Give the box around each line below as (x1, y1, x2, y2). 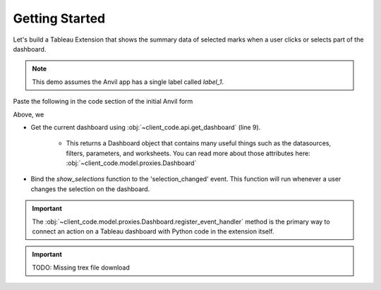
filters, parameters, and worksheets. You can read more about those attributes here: (66, 149, 310, 157)
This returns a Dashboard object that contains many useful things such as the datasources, (66, 139, 332, 147)
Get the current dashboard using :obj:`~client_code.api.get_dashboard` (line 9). (30, 123, 261, 131)
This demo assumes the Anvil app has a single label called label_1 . (32, 78, 224, 86)
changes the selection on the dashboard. (30, 184, 150, 193)
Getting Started (13, 11, 106, 26)
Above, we (13, 110, 44, 119)
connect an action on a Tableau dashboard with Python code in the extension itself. (32, 227, 274, 236)
